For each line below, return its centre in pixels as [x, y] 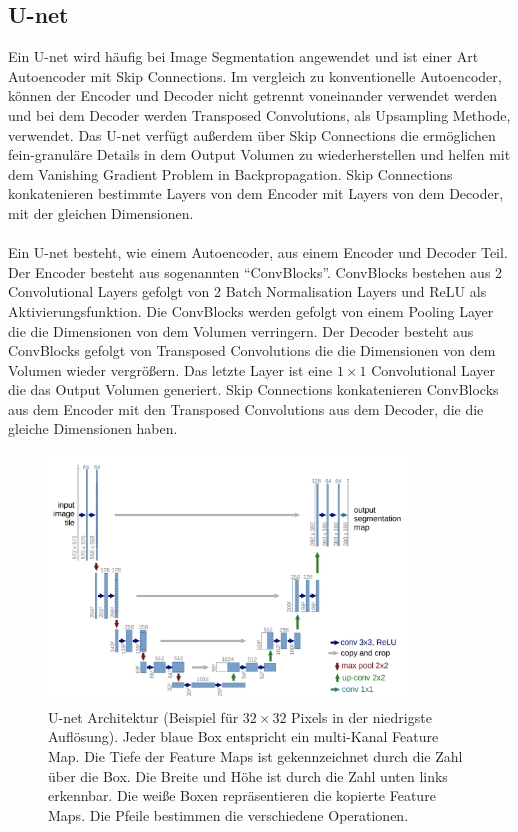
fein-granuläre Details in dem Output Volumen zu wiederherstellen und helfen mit [259, 154]
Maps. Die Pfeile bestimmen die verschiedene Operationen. [228, 814]
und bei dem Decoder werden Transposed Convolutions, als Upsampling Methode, [259, 114]
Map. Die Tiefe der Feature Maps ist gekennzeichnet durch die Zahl [255, 756]
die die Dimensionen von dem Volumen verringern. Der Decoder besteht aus [241, 330]
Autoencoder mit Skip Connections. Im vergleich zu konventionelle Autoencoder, [255, 75]
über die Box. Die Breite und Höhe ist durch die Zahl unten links [248, 775]
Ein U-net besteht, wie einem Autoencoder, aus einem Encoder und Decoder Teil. [258, 252]
